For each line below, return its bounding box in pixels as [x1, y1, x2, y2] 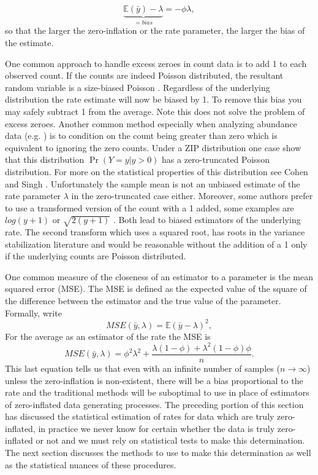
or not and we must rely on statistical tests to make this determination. [36, 434, 305, 447]
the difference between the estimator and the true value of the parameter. [5, 294, 281, 307]
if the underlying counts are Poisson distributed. [5, 249, 186, 262]
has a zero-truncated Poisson [162, 153, 270, 166]
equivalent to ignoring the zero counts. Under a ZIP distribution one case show [5, 141, 301, 154]
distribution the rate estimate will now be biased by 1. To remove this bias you [5, 93, 302, 106]
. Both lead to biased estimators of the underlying [113, 213, 301, 226]
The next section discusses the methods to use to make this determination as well [5, 446, 311, 459]
